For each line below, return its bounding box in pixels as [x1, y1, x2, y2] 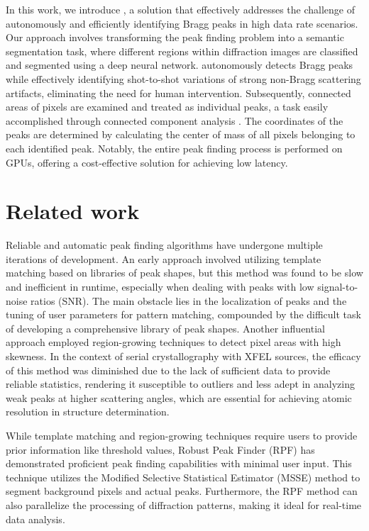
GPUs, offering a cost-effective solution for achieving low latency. [6, 155, 288, 169]
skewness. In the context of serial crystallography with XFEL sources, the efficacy [6, 349, 361, 363]
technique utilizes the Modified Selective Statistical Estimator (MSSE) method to [6, 469, 360, 484]
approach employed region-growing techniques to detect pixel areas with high [6, 335, 341, 350]
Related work [6, 196, 140, 225]
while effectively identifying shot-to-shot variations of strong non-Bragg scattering [6, 71, 361, 86]
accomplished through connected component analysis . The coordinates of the [6, 113, 343, 128]
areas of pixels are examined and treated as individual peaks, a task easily [6, 99, 329, 114]
